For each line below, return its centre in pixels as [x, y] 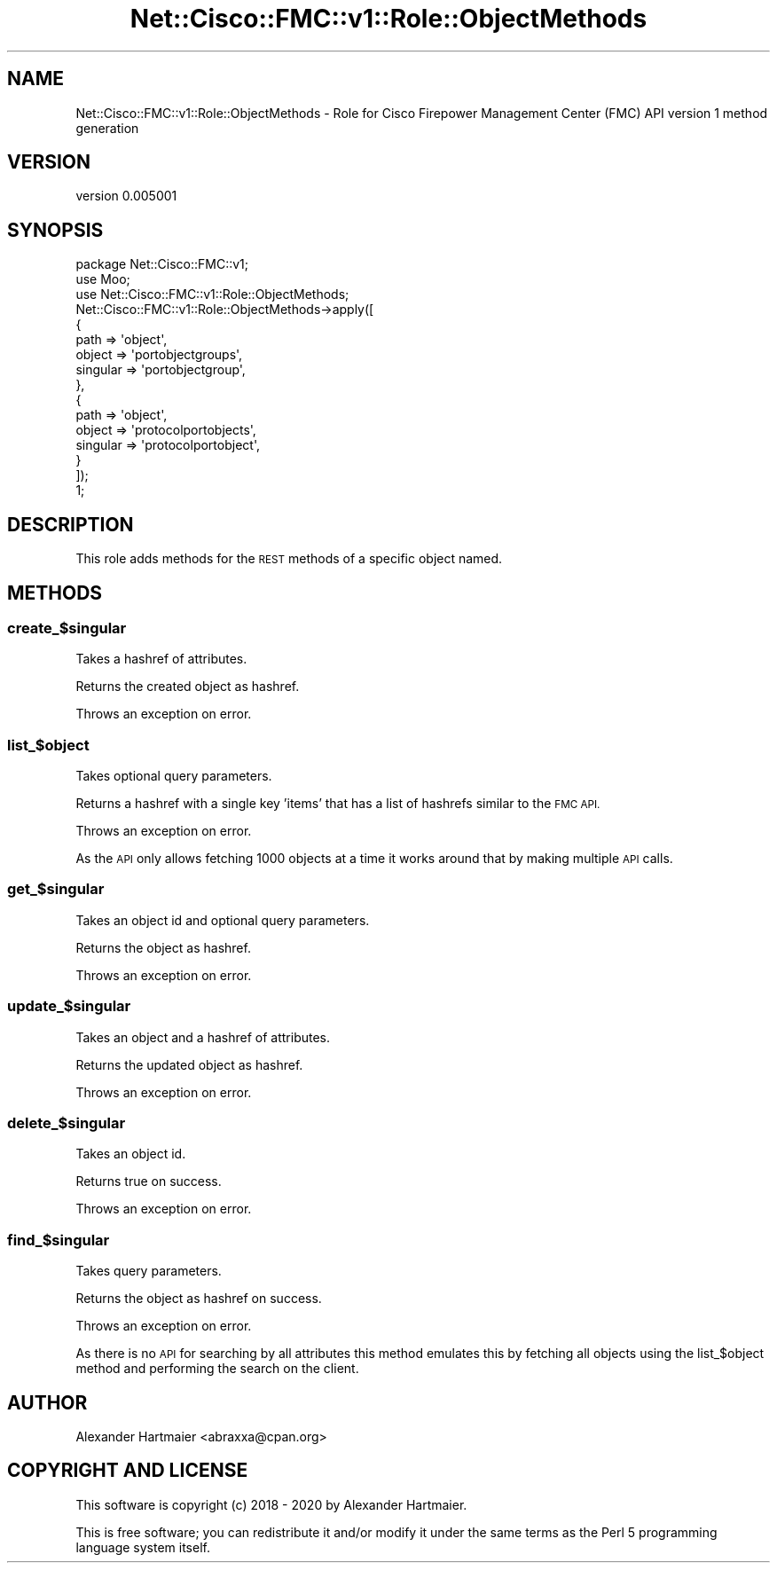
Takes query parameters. [149, 1271]
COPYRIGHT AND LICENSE [128, 1471]
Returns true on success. [149, 1181]
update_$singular [69, 1006]
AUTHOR [47, 1402]
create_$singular [67, 628]
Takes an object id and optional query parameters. [223, 920]
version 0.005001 [126, 196]
